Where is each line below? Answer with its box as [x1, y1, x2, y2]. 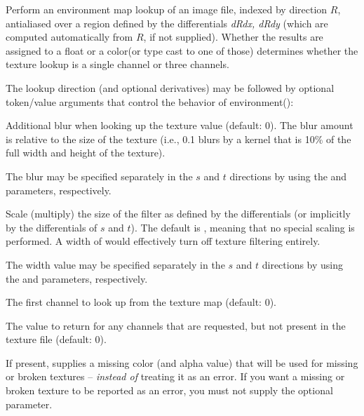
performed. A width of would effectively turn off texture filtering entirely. [6, 234, 321, 248]
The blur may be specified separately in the [6, 168, 193, 183]
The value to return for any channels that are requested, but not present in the [6, 318, 346, 333]
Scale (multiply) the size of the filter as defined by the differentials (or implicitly [6, 206, 351, 221]
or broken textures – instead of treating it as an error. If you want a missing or [6, 369, 345, 384]
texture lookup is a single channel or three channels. [6, 57, 229, 72]
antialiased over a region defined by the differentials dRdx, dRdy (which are [6, 15, 328, 30]
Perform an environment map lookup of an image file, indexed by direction [6, 2, 328, 16]
